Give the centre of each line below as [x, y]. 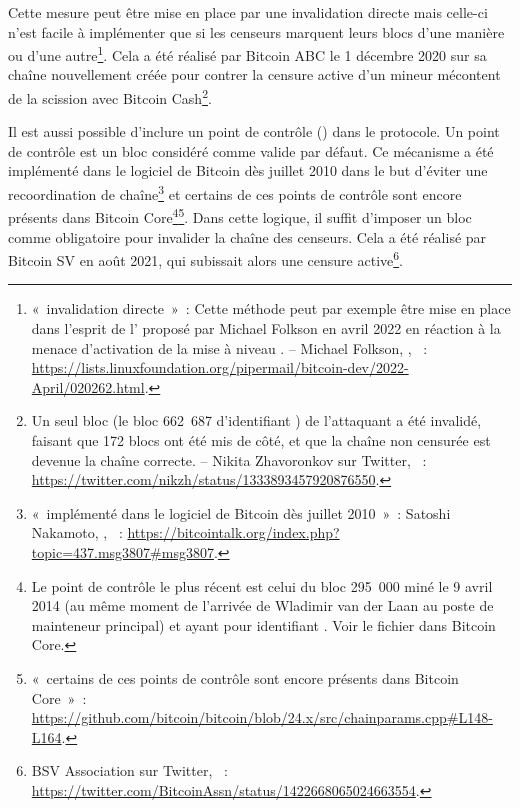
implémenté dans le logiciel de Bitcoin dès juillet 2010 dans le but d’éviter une [248, 170]
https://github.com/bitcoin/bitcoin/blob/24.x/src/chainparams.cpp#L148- [262, 717]
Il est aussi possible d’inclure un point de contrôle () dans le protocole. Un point [254, 131]
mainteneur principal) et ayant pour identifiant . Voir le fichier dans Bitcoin [263, 624]
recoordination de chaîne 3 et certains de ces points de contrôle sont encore [235, 192]
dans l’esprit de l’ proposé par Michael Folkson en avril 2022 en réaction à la [266, 328]
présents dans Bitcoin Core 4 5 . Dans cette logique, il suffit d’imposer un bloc [240, 215]
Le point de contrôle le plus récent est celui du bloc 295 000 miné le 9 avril [262, 585]
